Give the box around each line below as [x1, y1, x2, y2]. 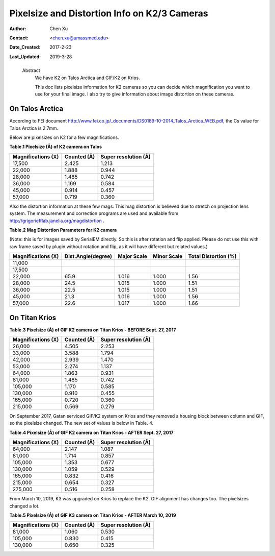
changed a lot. [9, 503, 40, 509]
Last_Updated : [9, 54, 41, 60]
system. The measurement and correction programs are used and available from [9, 210, 178, 216]
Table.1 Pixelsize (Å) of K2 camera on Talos [9, 143, 102, 150]
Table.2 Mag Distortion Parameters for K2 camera [9, 227, 117, 233]
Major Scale [118, 253, 148, 260]
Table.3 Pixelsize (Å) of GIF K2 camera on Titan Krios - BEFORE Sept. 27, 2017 [9, 327, 176, 333]
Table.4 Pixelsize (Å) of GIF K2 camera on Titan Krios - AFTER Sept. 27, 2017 [9, 429, 174, 436]
